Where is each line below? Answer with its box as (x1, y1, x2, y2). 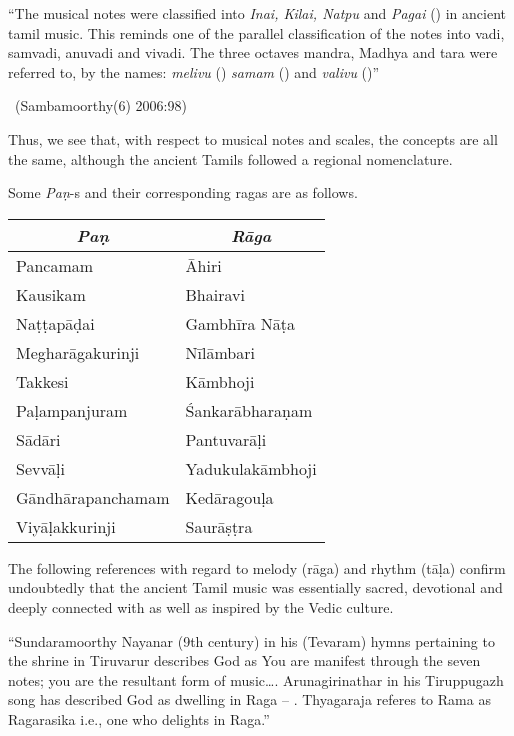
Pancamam (16, 253, 94, 277)
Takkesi (16, 369, 69, 393)
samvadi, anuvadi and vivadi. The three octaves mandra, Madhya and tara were (8, 42, 498, 63)
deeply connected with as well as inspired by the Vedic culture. (8, 596, 394, 617)
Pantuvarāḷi (185, 427, 267, 451)
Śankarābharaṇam (185, 398, 313, 422)
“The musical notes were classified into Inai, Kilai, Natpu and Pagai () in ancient (8, 3, 506, 23)
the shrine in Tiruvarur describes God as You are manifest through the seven (8, 650, 481, 671)
